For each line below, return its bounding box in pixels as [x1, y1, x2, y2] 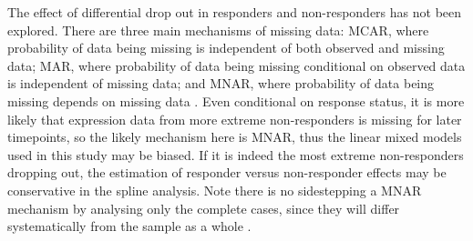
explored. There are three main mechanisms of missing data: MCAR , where [7, 20, 429, 39]
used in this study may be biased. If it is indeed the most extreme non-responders [7, 145, 464, 164]
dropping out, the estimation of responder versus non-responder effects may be [7, 163, 447, 182]
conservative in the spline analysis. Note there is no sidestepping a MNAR [7, 180, 422, 199]
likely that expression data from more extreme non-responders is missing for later [7, 109, 462, 128]
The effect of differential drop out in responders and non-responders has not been [7, 3, 462, 21]
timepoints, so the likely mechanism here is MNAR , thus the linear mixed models [7, 127, 462, 146]
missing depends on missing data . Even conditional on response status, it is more [7, 91, 465, 110]
